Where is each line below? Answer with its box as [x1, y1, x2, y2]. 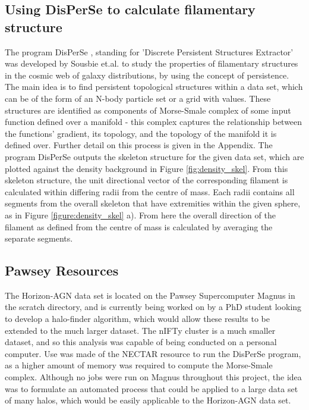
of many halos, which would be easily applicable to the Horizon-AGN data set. [5, 394, 291, 406]
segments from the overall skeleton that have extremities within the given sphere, [5, 197, 301, 209]
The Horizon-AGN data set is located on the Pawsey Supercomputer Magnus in [5, 289, 295, 301]
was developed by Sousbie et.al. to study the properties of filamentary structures [5, 57, 298, 70]
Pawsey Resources [5, 261, 119, 280]
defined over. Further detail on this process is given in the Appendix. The [5, 139, 273, 151]
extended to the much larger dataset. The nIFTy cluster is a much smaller [5, 324, 276, 336]
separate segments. [5, 232, 73, 245]
